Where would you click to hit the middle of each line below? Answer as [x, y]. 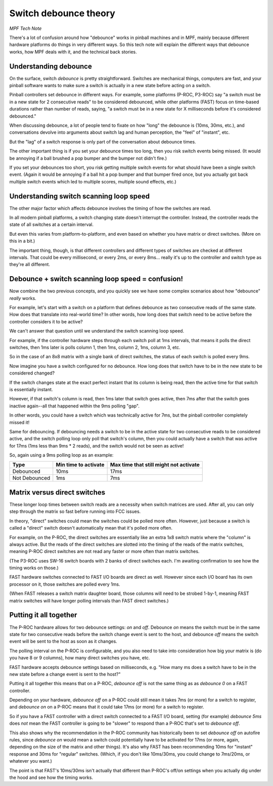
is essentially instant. [31, 389]
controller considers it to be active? [46, 321]
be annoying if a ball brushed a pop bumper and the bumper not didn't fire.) [88, 158]
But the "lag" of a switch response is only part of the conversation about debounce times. [103, 141]
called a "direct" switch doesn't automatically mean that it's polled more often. [91, 528]
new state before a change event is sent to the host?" [65, 674]
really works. [23, 298]
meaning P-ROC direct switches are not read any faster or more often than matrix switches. [104, 551]
